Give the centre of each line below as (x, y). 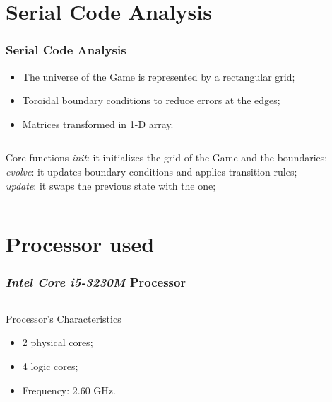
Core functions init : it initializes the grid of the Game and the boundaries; (167, 157)
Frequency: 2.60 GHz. (69, 390)
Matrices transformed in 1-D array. (98, 124)
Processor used (80, 244)
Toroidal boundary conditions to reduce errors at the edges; (151, 100)
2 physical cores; (58, 342)
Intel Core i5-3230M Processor (96, 282)
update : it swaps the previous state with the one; (111, 185)
